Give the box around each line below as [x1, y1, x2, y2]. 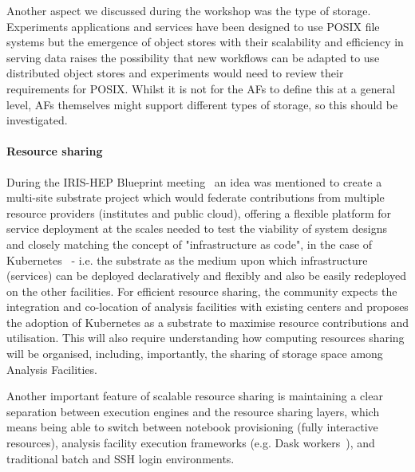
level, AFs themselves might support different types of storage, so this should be [6, 96, 398, 112]
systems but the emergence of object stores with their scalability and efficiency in [6, 33, 404, 50]
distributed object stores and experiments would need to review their [6, 65, 344, 81]
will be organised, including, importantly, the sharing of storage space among [6, 345, 383, 362]
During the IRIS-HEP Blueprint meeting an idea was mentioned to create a [6, 173, 382, 190]
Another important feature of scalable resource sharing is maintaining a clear [6, 387, 383, 404]
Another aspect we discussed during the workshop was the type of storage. [6, 2, 371, 18]
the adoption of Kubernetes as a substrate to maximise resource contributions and [6, 313, 409, 330]
